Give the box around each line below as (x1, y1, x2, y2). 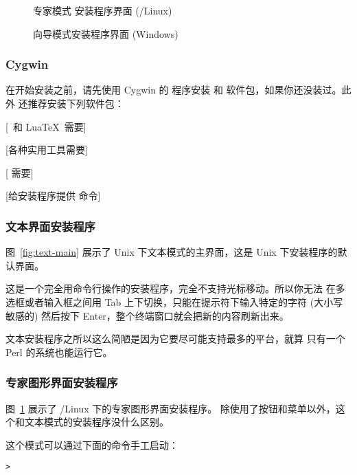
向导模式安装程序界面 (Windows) (33, 26, 178, 41)
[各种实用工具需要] (5, 142, 88, 157)
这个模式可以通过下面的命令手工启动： (5, 437, 178, 452)
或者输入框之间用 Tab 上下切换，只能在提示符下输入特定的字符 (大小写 (24, 294, 343, 309)
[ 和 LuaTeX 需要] (5, 119, 87, 133)
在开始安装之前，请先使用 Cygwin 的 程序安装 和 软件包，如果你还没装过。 (5, 82, 342, 97)
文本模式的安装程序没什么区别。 (24, 415, 169, 429)
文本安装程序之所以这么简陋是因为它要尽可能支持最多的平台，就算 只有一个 (5, 331, 345, 346)
